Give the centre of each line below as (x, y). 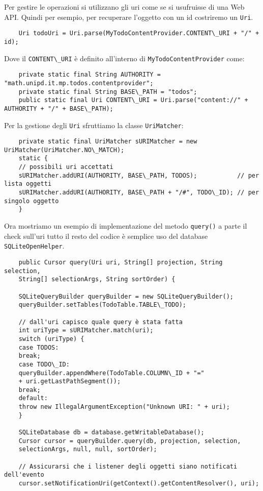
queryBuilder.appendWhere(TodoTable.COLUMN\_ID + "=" (111, 373)
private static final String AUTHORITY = (90, 75)
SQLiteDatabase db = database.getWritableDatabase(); (111, 433)
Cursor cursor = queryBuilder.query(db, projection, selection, (130, 441)
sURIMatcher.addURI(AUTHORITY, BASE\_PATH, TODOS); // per (139, 175)
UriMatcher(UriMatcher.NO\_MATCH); (64, 150)
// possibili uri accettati (66, 167)
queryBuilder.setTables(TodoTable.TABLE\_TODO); (102, 305)
